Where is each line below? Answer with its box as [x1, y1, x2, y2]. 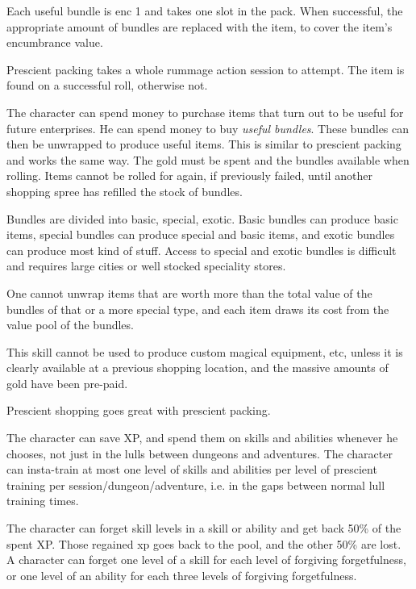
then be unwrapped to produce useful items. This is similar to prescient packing [6, 136, 401, 152]
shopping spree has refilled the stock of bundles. [6, 182, 243, 199]
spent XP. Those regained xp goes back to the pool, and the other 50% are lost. [6, 535, 401, 552]
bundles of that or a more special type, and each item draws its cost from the [6, 300, 389, 317]
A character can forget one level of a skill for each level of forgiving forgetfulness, [6, 551, 406, 568]
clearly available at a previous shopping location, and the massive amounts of [6, 359, 389, 376]
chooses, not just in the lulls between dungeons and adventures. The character [6, 445, 393, 462]
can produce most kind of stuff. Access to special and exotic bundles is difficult [6, 241, 397, 258]
